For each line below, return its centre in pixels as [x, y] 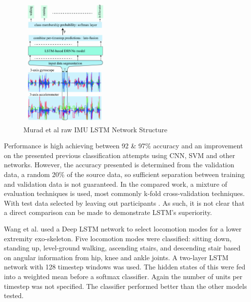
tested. [14, 295]
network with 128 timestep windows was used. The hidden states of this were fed [125, 267]
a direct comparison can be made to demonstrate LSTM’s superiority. [108, 212]
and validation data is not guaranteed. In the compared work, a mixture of [116, 184]
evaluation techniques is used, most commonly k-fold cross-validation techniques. [125, 193]
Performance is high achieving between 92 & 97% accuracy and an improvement [124, 146]
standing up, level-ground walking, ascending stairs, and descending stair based [122, 248]
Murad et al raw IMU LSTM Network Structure [96, 129]
